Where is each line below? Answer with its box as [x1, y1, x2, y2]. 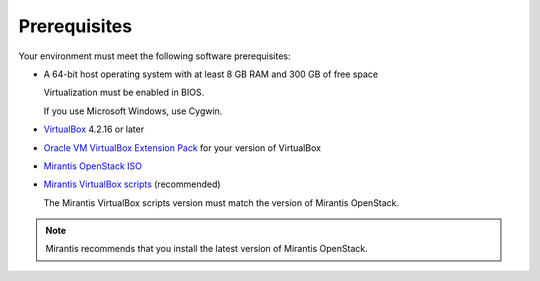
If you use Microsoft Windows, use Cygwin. [43, 105, 223, 117]
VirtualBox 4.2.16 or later [43, 123, 145, 135]
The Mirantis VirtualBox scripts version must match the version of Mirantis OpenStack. [43, 196, 400, 209]
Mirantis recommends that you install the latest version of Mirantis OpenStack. [45, 243, 369, 255]
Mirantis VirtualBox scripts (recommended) [43, 178, 221, 190]
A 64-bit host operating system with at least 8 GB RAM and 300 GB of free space [43, 68, 379, 80]
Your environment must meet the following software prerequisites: [18, 50, 291, 62]
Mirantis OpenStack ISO [43, 160, 143, 172]
